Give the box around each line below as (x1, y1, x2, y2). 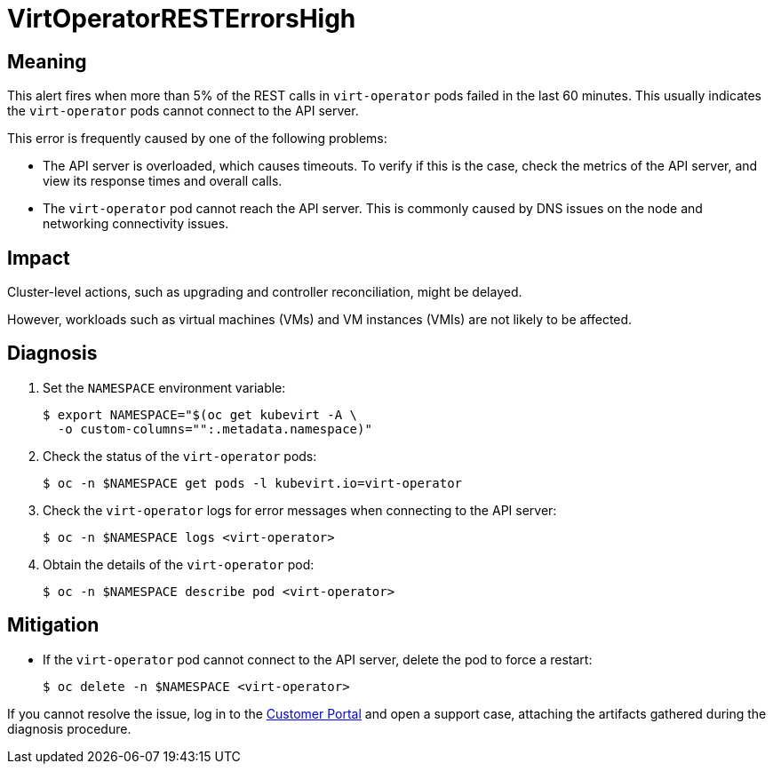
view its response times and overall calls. (43, 173, 283, 189)
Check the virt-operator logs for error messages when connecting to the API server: (43, 502, 557, 518)
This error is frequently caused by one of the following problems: (7, 131, 387, 147)
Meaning (7, 50, 87, 73)
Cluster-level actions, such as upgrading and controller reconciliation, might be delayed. (7, 284, 522, 300)
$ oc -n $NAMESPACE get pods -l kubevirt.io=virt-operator (43, 475, 463, 490)
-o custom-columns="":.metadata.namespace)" (57, 421, 372, 436)
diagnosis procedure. (7, 720, 131, 736)
